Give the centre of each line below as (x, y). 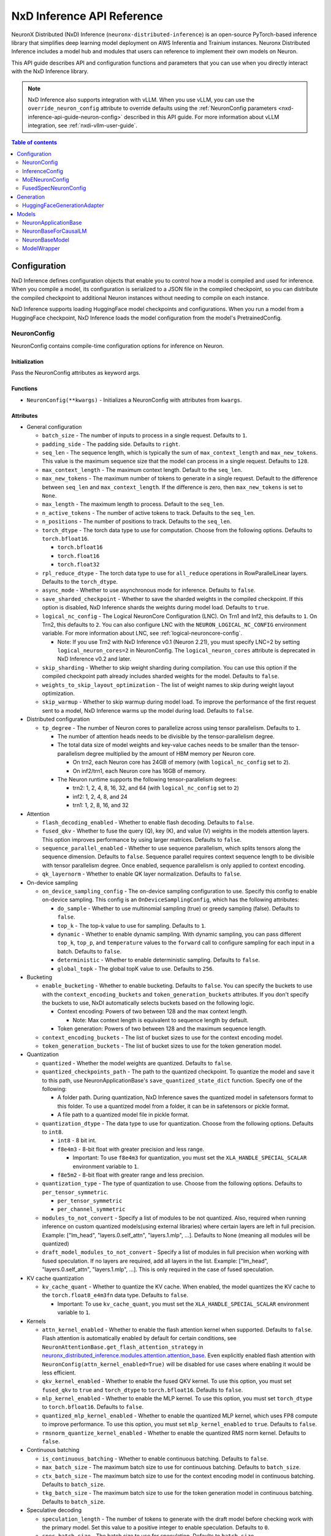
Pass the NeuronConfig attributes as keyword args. (76, 373)
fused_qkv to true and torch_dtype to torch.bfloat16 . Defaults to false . (143, 1390)
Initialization (28, 361)
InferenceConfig (43, 171)
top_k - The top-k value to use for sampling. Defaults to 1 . (132, 925)
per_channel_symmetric (91, 1209)
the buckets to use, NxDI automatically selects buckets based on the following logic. (148, 1003)
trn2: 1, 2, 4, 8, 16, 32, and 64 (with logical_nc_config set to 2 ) (156, 788)
